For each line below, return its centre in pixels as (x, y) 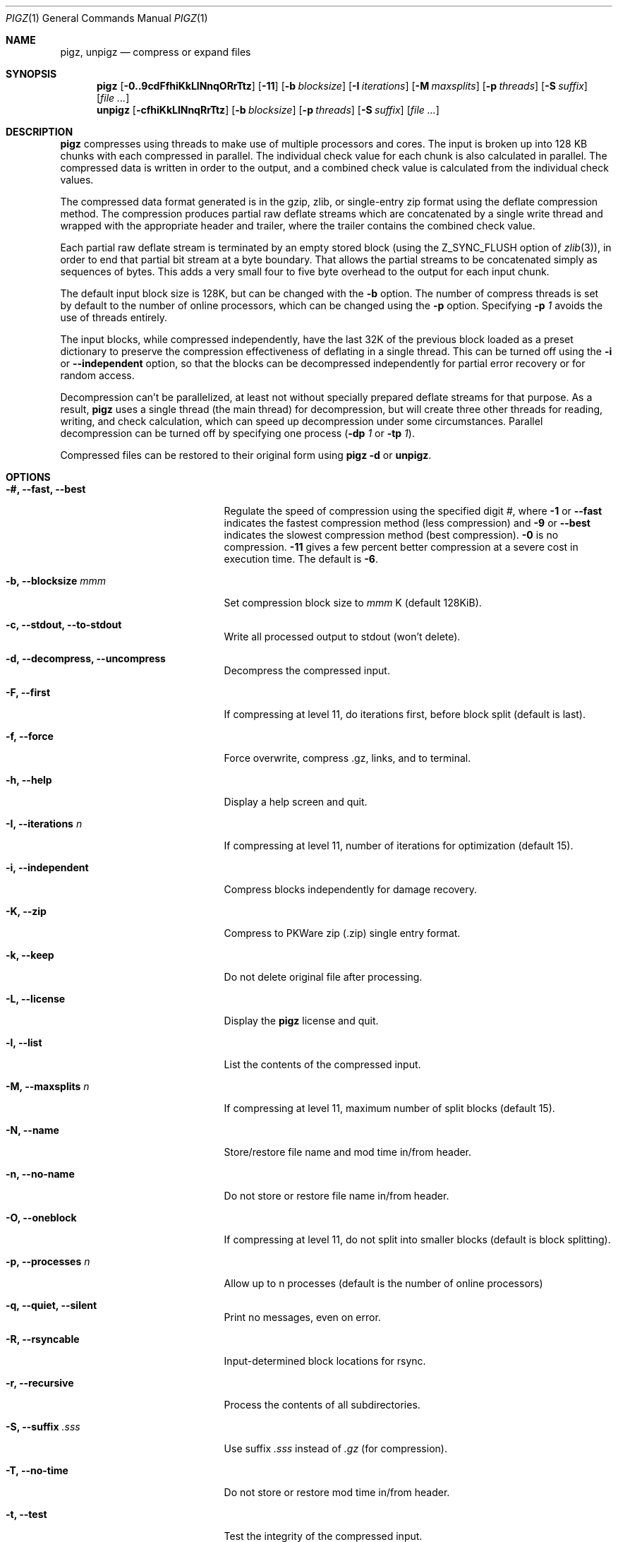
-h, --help (29, 780)
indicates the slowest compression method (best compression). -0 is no (391, 535)
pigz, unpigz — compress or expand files (156, 52)
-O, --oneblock (41, 1218)
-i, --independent (47, 867)
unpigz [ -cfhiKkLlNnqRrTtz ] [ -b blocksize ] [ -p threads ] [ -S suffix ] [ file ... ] (268, 110)
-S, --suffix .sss (43, 1427)
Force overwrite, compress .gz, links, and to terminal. (347, 758)
